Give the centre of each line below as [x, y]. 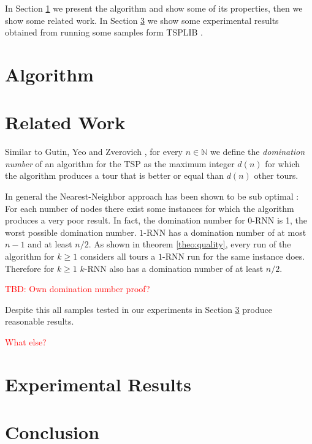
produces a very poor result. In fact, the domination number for [125, 220]
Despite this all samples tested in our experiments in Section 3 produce [139, 309]
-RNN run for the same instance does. [234, 256]
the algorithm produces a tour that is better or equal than [114, 175]
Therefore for [30, 268]
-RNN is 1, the [280, 220]
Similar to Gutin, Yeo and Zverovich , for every [94, 152]
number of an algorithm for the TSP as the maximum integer [120, 163]
